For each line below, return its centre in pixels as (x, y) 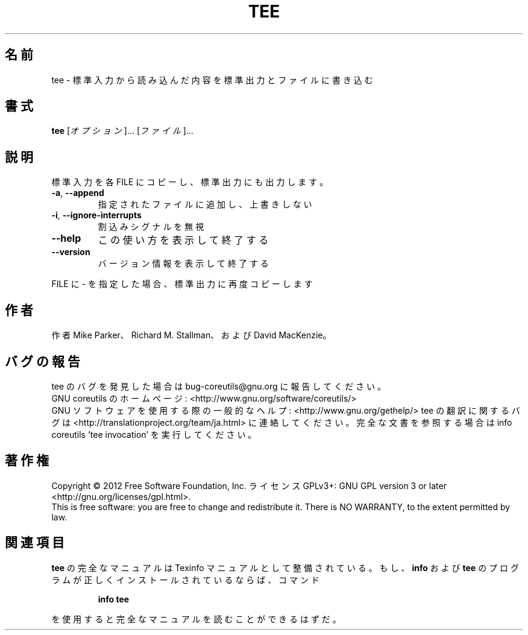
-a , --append (78, 193)
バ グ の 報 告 (42, 361)
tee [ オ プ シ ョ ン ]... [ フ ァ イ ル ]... (123, 131)
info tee (114, 599)
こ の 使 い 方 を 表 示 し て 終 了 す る (183, 240)
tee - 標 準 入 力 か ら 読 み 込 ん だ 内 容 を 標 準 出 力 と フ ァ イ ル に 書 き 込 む (212, 80)
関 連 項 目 (35, 543)
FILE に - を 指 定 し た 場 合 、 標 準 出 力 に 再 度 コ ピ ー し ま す (182, 284)
